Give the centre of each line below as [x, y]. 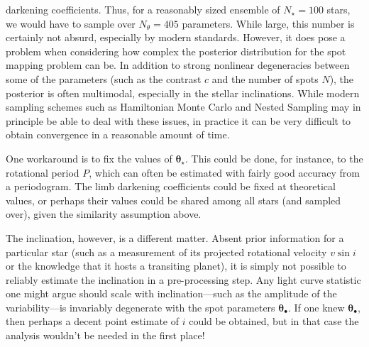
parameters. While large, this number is [268, 23]
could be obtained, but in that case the [274, 321]
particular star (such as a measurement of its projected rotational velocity [166, 252]
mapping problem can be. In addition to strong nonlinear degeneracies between [178, 65]
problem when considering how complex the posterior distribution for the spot [176, 51]
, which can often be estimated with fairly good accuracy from [224, 172]
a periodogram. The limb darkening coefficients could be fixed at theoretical [171, 186]
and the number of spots [265, 78]
